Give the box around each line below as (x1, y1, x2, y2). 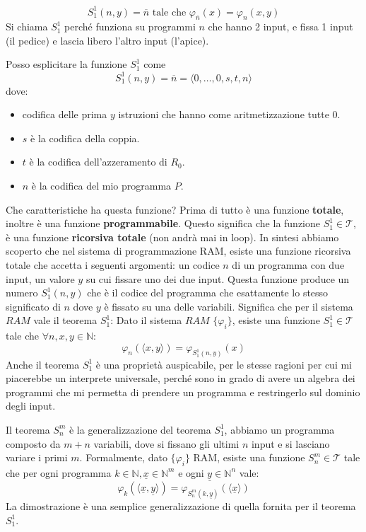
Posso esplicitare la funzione (6, 57, 127, 71)
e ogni (178, 465, 204, 480)
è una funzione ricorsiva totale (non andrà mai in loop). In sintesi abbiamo (6, 229, 339, 244)
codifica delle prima (22, 107, 107, 122)
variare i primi (6, 450, 68, 465)
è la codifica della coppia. (30, 130, 140, 145)
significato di (6, 299, 61, 313)
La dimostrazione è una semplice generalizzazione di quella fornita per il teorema (6, 498, 356, 513)
